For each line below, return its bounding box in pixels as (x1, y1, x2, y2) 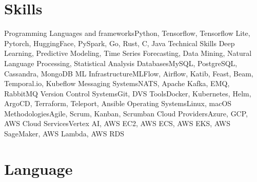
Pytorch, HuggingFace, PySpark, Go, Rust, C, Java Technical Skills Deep (4, 37, 235, 48)
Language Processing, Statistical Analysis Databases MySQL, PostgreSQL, (4, 57, 238, 68)
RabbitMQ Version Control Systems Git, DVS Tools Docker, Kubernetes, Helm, (4, 88, 251, 98)
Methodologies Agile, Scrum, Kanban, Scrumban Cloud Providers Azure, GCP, (4, 108, 248, 118)
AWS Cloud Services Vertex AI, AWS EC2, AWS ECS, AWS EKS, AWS (4, 118, 231, 129)
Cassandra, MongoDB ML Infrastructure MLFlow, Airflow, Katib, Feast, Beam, (4, 68, 253, 78)
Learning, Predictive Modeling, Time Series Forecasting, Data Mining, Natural (4, 48, 252, 58)
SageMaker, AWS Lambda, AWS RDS (4, 128, 124, 139)
